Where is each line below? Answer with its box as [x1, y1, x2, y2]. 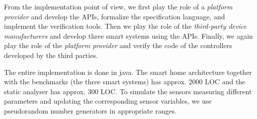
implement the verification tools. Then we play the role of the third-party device [4, 21, 247, 31]
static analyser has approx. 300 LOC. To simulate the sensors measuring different [4, 86, 252, 96]
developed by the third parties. [4, 50, 98, 60]
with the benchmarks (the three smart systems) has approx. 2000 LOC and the [4, 76, 246, 87]
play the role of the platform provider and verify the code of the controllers [4, 40, 232, 51]
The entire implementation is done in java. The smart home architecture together [4, 66, 252, 77]
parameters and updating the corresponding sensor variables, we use [4, 96, 212, 106]
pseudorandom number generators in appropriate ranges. [4, 105, 177, 116]
